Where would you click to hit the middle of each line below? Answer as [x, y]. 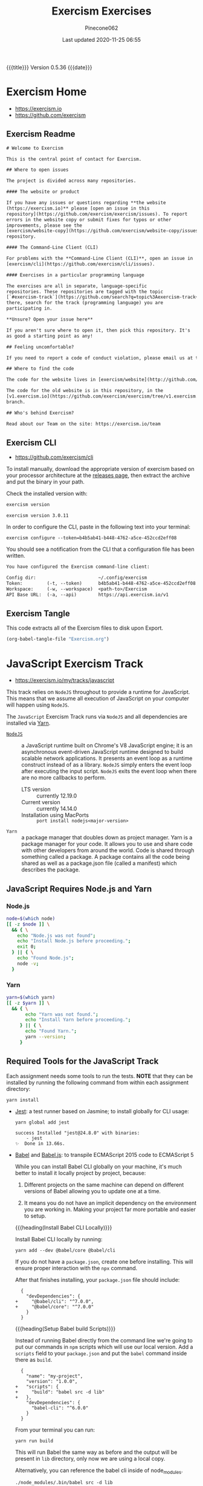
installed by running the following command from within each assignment [98, 1082]
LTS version [36, 790]
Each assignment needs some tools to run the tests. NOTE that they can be [100, 1076]
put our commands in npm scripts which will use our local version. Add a [104, 1347]
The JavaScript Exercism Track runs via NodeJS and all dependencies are [97, 717]
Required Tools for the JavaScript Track [82, 1061]
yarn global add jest [42, 1122]
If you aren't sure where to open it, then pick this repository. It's [98, 330]
